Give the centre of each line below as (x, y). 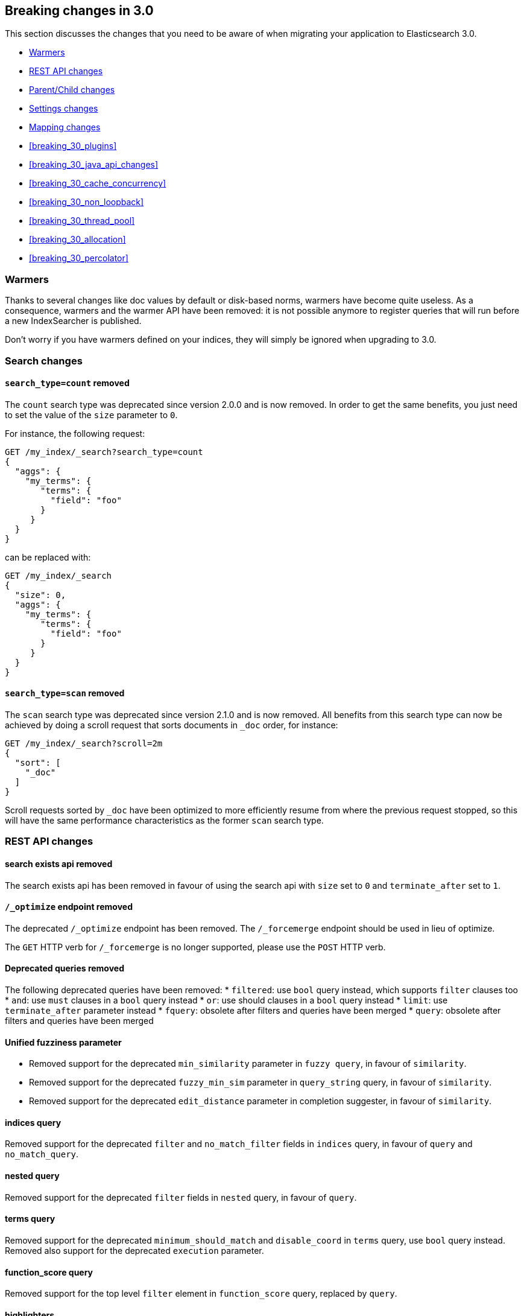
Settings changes (64, 109)
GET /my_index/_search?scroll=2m (84, 743)
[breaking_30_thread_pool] (82, 221)
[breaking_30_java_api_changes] (94, 165)
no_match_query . (42, 1154)
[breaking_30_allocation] (77, 240)
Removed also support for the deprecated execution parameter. (134, 1250)
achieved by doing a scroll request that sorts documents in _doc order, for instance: (172, 725)
